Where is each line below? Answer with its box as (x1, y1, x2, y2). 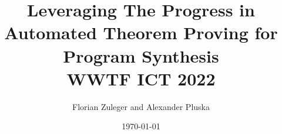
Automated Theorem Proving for (4, 20, 278, 44)
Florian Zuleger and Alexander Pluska (72, 100, 210, 112)
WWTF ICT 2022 (66, 66, 216, 90)
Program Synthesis (63, 43, 219, 67)
